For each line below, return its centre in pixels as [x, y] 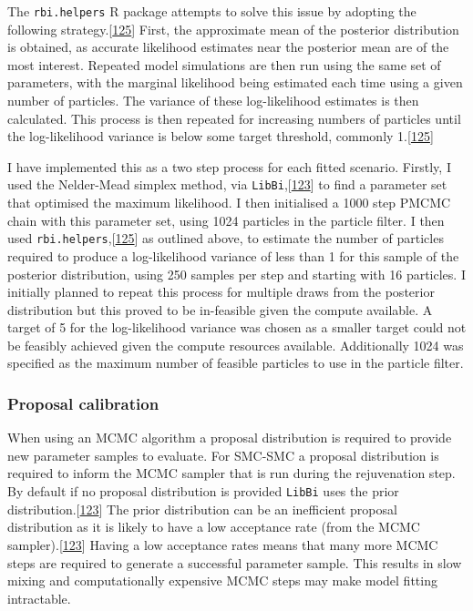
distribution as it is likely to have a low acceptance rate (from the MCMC [214, 527]
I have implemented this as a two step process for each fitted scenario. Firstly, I [229, 166]
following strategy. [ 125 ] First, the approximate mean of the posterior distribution [233, 29]
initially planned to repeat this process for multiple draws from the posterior [221, 292]
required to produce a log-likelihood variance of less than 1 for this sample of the [233, 255]
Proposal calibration [83, 403]
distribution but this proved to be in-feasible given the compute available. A [220, 309]
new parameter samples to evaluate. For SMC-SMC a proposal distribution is [223, 455]
